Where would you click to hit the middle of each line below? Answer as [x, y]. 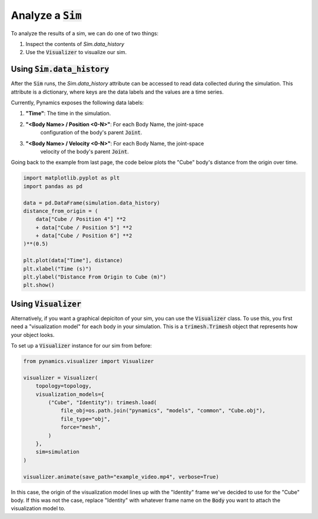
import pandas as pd [53, 186]
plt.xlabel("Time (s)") [58, 269]
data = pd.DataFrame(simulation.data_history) [92, 203]
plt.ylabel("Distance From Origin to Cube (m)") [95, 277]
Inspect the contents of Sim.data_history [75, 44]
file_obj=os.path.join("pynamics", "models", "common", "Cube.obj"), [163, 411]
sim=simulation [57, 452]
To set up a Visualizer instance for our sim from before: [82, 346]
